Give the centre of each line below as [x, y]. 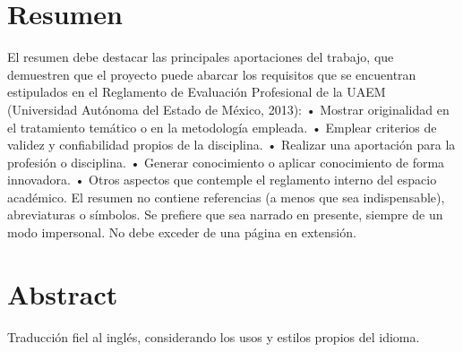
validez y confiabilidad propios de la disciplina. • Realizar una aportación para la [231, 145]
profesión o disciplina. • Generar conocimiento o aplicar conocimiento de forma [226, 162]
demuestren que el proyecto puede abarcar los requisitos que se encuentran [212, 74]
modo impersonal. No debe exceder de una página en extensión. [182, 232]
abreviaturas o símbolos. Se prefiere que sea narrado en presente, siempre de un [225, 215]
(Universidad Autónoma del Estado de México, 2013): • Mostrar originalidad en [228, 109]
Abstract [63, 293]
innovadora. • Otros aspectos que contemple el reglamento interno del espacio [222, 180]
